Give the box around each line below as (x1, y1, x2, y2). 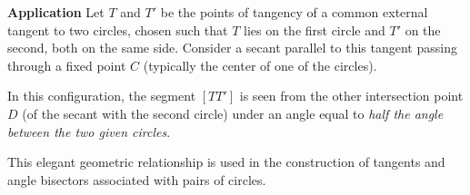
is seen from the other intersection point (239, 86, 464, 105)
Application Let (7, 3, 105, 21)
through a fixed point (7, 55, 126, 74)
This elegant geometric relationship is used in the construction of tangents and (7, 152, 445, 171)
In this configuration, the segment (7, 86, 196, 105)
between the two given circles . (7, 122, 171, 141)
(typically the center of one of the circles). (143, 55, 377, 74)
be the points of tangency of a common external (160, 3, 428, 21)
